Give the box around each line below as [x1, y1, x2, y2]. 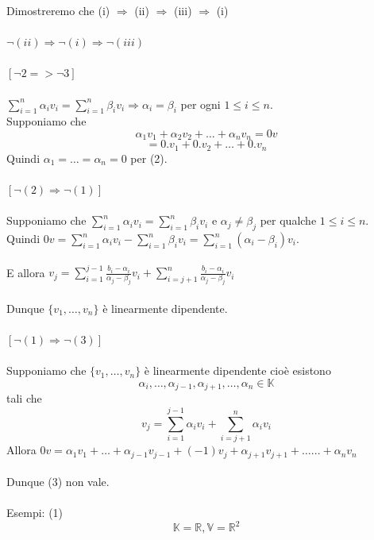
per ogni [180, 95, 221, 112]
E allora [6, 264, 45, 280]
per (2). [130, 149, 168, 166]
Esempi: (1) [6, 504, 64, 521]
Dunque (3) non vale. [6, 473, 110, 490]
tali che [6, 390, 42, 407]
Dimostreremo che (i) [6, 2, 110, 18]
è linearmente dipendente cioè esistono [144, 362, 331, 379]
